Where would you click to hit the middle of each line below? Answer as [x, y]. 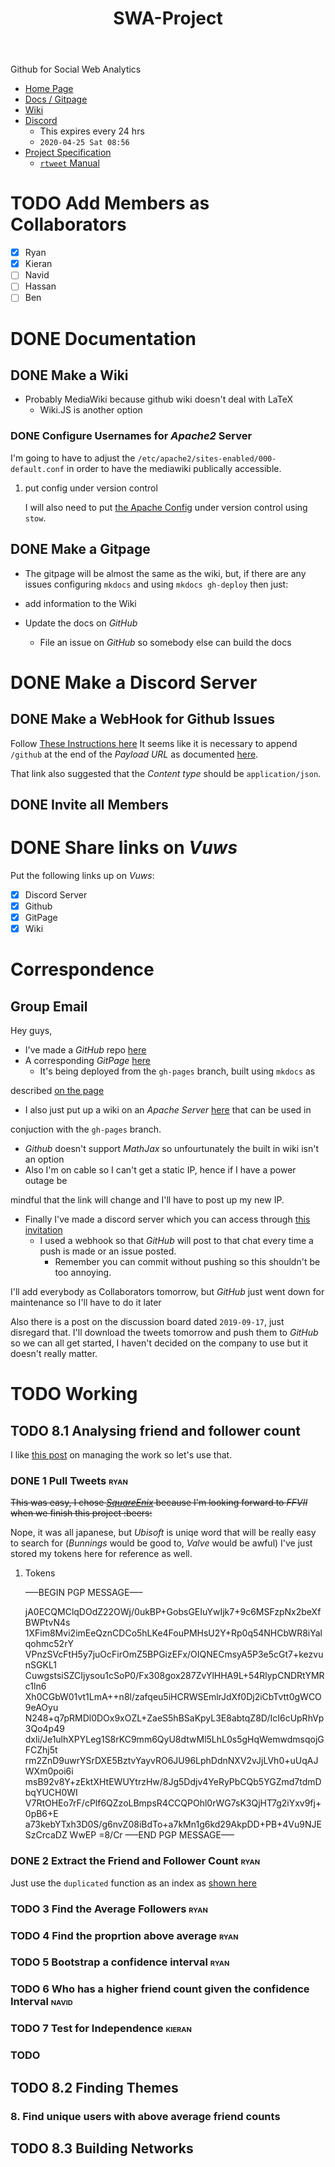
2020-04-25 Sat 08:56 [84, 143]
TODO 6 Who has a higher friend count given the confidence [160, 1989]
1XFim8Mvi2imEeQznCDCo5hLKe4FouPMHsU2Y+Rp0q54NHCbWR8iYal [173, 1633]
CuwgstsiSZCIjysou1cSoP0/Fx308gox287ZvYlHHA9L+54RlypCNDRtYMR [174, 1676]
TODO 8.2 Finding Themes [94, 2087]
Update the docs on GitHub [81, 623]
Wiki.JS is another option [91, 410]
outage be [46, 1181]
